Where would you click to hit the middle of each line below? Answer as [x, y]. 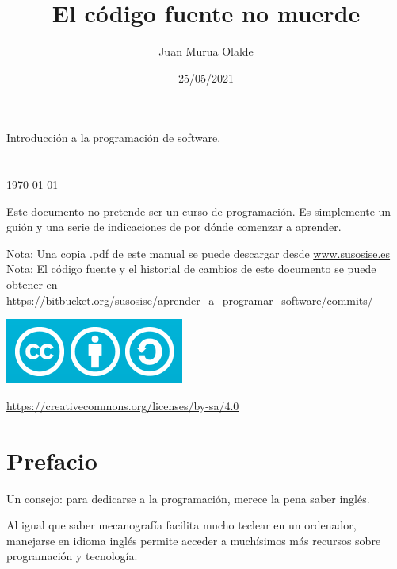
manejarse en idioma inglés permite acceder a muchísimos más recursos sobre [194, 540]
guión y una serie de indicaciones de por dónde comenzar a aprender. [174, 227]
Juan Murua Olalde [206, 51]
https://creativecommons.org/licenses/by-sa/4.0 [123, 405]
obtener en [32, 284]
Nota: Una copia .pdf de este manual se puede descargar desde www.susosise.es [198, 253]
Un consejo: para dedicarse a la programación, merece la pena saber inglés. [188, 498]
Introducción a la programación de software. [114, 138]
